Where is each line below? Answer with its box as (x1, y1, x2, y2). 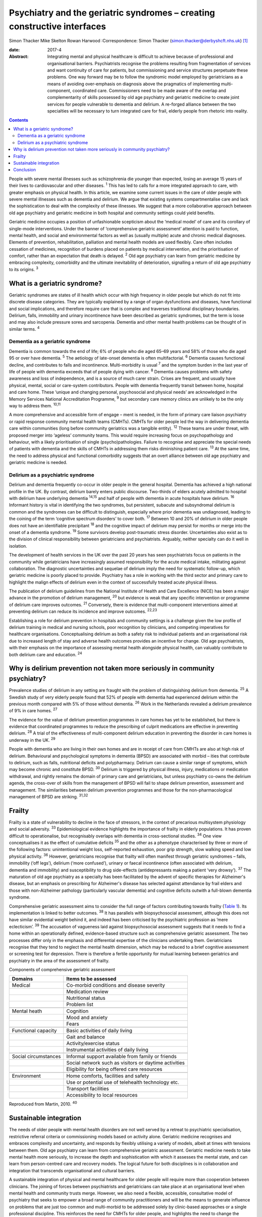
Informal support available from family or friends (66, 1053, 177, 1060)
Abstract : (9, 54, 29, 59)
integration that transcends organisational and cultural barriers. (9, 1167, 135, 1173)
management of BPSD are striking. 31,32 (9, 793, 88, 799)
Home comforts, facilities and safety (66, 1072, 149, 1079)
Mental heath (12, 1008, 42, 1014)
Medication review (66, 988, 109, 995)
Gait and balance (66, 1033, 105, 1040)
